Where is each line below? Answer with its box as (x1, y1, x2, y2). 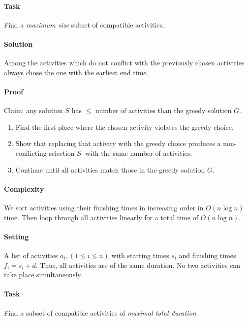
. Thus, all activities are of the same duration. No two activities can (35, 260, 241, 270)
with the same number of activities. (85, 147, 192, 158)
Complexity (4, 183, 44, 194)
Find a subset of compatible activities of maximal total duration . (4, 307, 198, 318)
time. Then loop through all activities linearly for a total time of (4, 212, 198, 222)
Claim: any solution (4, 105, 63, 116)
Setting (4, 231, 29, 241)
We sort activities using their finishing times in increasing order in (4, 202, 204, 212)
